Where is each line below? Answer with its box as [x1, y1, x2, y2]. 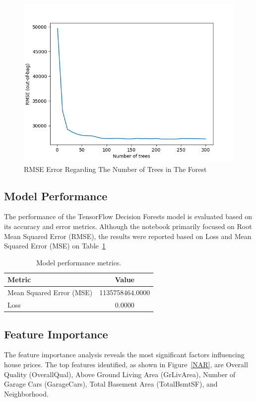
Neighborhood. [4, 388, 49, 399]
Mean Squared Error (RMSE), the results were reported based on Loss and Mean [4, 231, 252, 241]
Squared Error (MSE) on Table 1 [4, 241, 106, 251]
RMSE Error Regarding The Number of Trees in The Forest [24, 163, 207, 174]
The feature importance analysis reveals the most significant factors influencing [4, 349, 245, 360]
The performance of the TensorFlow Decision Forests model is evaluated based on [4, 211, 253, 222]
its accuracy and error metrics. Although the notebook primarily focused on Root [4, 221, 252, 231]
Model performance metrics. [36, 257, 122, 267]
